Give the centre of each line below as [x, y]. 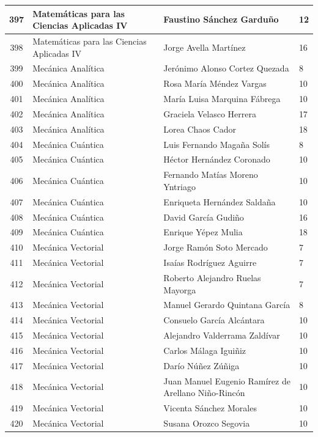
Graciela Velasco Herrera [210, 113]
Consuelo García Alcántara [214, 320]
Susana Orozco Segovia [207, 423]
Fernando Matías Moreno [211, 174]
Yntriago [179, 186]
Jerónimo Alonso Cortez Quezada [226, 68]
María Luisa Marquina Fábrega [222, 99]
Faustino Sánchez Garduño [221, 19]
